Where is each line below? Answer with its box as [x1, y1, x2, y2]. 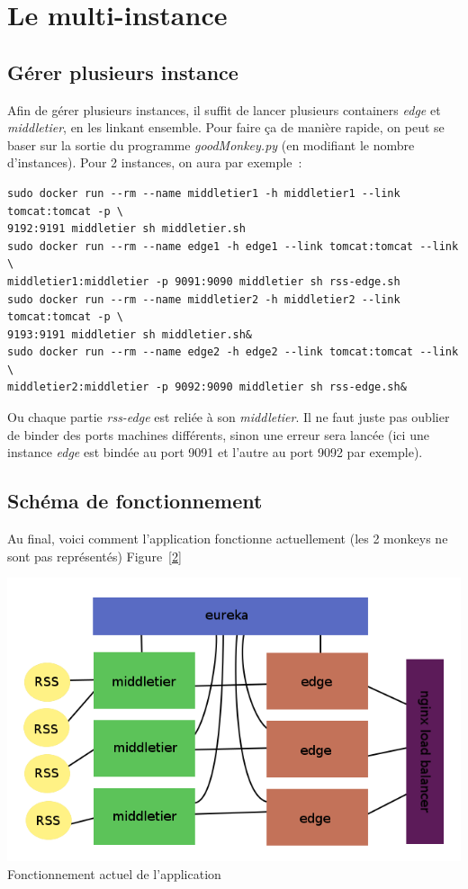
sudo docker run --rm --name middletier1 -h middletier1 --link [7, 186, 400, 200]
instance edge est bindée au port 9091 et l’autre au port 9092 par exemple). [7, 443, 423, 462]
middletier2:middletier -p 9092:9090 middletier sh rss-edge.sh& [7, 381, 407, 394]
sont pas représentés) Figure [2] [7, 546, 182, 565]
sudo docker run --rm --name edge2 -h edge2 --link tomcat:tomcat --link [7, 346, 459, 359]
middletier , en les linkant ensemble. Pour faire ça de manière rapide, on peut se [7, 118, 445, 137]
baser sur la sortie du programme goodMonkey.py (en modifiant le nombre [7, 135, 415, 154]
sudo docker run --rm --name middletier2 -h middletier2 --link [7, 292, 400, 306]
